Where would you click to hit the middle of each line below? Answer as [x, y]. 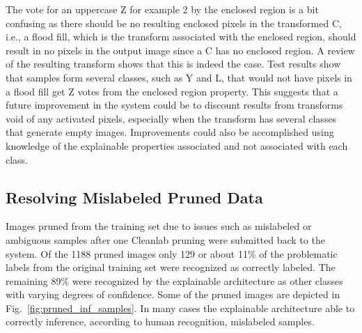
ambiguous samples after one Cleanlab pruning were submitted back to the [165, 239]
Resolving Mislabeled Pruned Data [134, 197]
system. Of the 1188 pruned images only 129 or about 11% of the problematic [172, 253]
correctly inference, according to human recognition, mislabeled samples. [160, 322]
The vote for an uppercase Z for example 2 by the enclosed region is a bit [162, 9]
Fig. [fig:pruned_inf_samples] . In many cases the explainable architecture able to [180, 308]
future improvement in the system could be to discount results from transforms [174, 105]
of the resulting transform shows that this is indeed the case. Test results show [173, 64]
